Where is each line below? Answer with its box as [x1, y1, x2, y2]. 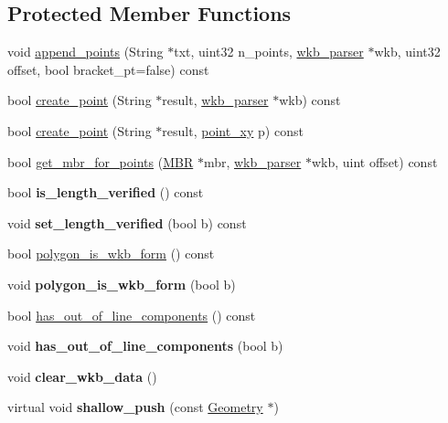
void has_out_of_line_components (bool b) [7, 336, 283, 355]
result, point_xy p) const [162, 121, 304, 140]
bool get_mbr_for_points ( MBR [7, 152, 194, 171]
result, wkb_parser [162, 90, 269, 110]
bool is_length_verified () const [7, 183, 204, 202]
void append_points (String [7, 42, 164, 61]
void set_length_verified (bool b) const [7, 213, 247, 232]
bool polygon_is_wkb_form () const [7, 244, 215, 263]
